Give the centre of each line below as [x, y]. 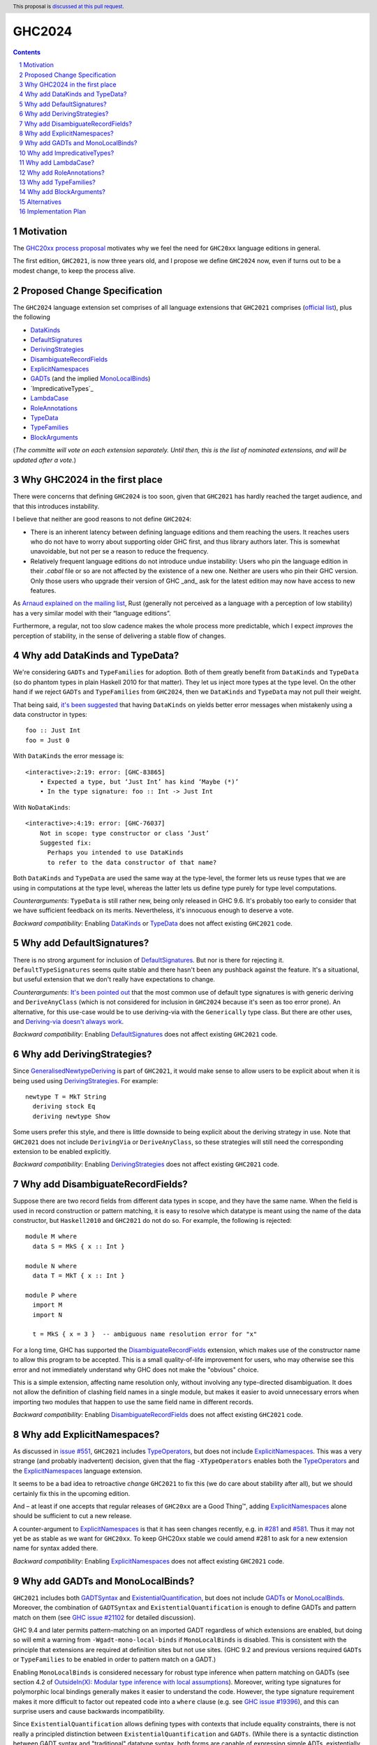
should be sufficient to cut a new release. [72, 1516]
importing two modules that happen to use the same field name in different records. [133, 1402]
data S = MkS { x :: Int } [79, 1246]
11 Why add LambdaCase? [57, 163]
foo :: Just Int [53, 730]
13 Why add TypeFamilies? [57, 182]
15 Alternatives [40, 202]
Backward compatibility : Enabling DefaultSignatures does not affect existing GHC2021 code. [145, 1034]
